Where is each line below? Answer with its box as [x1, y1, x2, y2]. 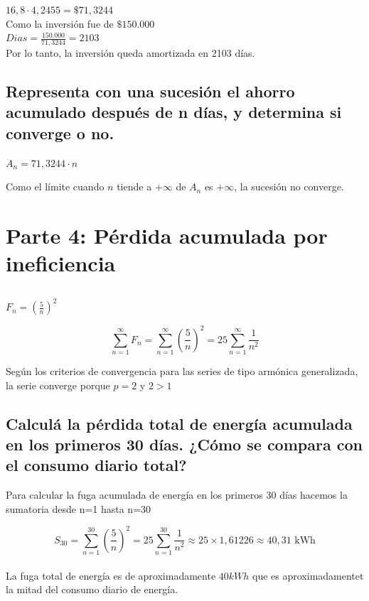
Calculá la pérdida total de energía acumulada [6, 412, 353, 434]
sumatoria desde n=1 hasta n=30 [6, 501, 151, 516]
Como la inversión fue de [6, 16, 114, 31]
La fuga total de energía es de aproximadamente [6, 568, 216, 583]
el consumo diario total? [6, 454, 187, 476]
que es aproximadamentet [252, 568, 364, 583]
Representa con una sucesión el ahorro [6, 80, 295, 102]
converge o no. [6, 121, 114, 144]
